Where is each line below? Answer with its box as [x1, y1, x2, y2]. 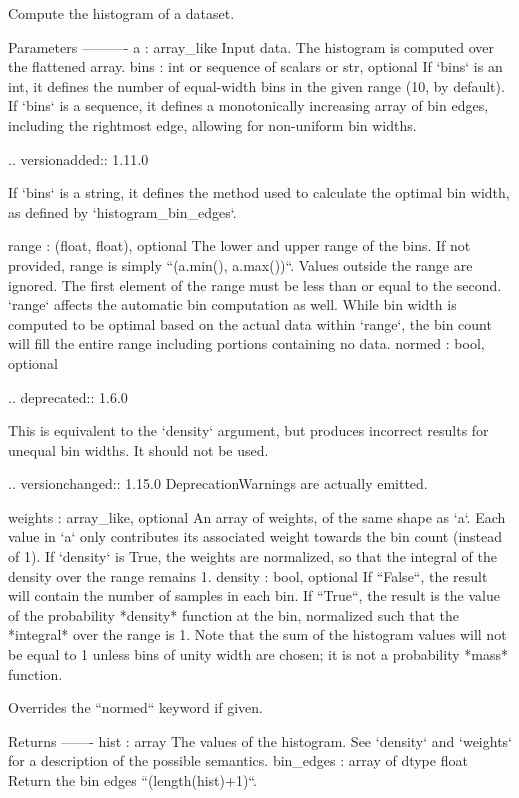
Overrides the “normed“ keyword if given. [8, 697, 263, 718]
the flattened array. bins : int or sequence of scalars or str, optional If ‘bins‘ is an [8, 56, 503, 77]
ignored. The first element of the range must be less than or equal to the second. [8, 274, 502, 295]
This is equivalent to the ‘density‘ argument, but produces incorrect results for [8, 420, 489, 441]
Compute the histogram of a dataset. [8, 3, 235, 23]
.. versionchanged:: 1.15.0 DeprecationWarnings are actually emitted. [8, 473, 428, 494]
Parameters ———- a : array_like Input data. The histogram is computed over [8, 36, 494, 57]
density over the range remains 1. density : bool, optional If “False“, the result [8, 565, 488, 586]
